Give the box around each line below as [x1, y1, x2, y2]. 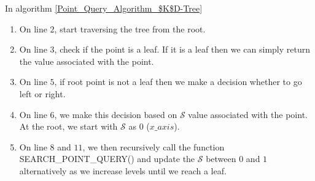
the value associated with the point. [19, 54, 154, 67]
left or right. [19, 87, 66, 100]
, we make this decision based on [54, 108, 177, 120]
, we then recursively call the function [82, 140, 225, 153]
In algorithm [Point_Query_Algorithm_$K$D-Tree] [5, 2, 203, 14]
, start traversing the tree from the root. [54, 22, 206, 35]
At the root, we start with [19, 120, 118, 133]
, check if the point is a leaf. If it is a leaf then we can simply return [54, 43, 310, 56]
